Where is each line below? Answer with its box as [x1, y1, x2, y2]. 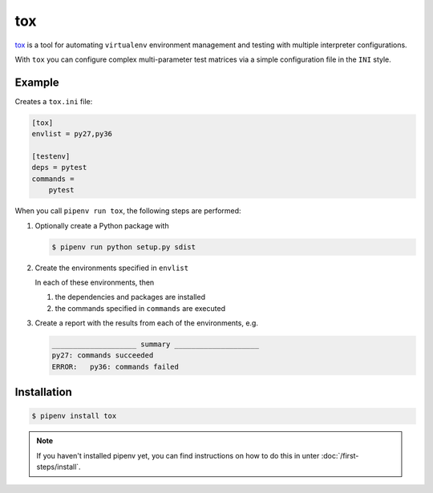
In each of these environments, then [34, 277, 155, 287]
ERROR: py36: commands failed [51, 362, 180, 371]
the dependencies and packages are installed [55, 293, 206, 302]
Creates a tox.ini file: [14, 96, 93, 106]
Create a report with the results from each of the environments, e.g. [34, 318, 258, 328]
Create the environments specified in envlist [34, 263, 188, 273]
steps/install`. [36, 462, 81, 472]
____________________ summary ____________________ [51, 340, 260, 349]
